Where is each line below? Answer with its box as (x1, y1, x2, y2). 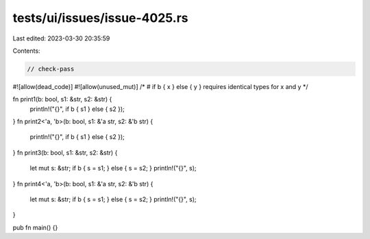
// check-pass (27, 65, 75, 73)
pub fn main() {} (12, 223, 58, 231)
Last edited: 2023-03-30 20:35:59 (12, 34, 110, 42)
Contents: (12, 47, 40, 55)
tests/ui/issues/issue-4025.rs (12, 10, 188, 25)
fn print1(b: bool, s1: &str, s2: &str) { (12, 95, 112, 103)
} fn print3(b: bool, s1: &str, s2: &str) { (12, 148, 118, 157)
